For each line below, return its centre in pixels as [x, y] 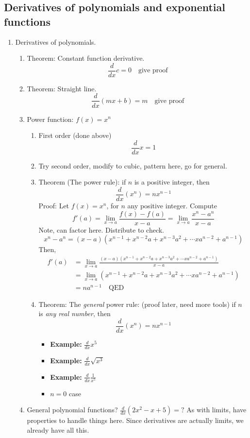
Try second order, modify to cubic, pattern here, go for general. [133, 165]
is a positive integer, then [172, 182]
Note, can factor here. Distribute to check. [101, 229]
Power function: [50, 119]
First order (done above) [75, 135]
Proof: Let [54, 205]
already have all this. [58, 430]
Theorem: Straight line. [62, 88]
